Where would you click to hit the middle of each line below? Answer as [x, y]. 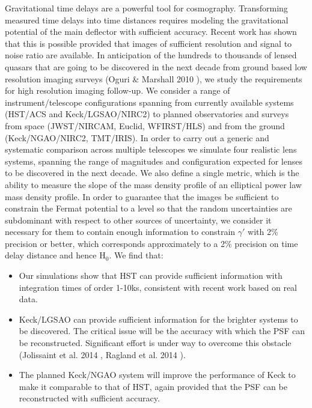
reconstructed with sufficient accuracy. [89, 398]
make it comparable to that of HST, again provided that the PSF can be [153, 386]
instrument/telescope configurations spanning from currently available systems [149, 102]
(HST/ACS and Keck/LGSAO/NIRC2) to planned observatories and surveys [147, 114]
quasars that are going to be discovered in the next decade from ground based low [156, 66]
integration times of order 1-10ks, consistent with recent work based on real [158, 287]
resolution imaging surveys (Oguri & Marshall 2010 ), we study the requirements [154, 78]
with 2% [263, 232]
